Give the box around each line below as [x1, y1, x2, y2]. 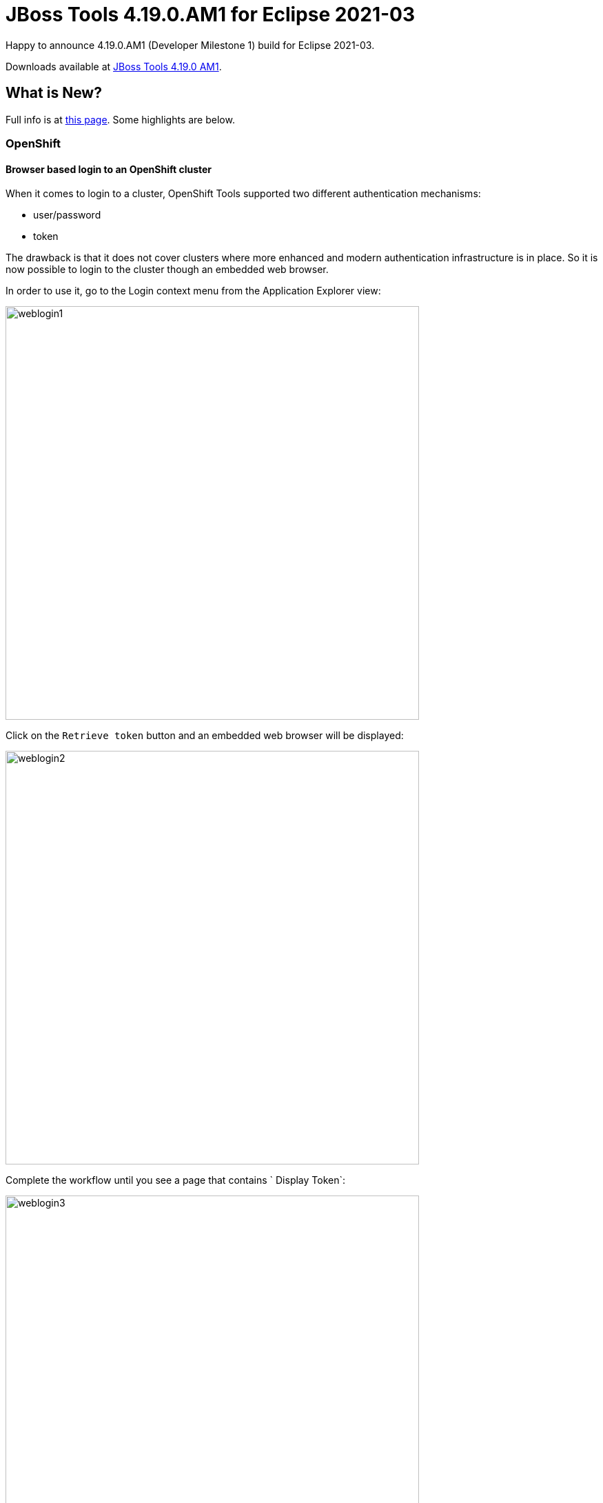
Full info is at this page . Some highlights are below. [6, 113, 235, 125]
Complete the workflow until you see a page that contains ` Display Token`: [6, 1174, 346, 1187]
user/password [33, 209, 101, 221]
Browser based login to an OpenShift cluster [6, 163, 212, 175]
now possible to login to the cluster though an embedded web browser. [6, 263, 329, 276]
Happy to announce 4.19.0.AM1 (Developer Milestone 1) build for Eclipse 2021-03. [6, 39, 375, 51]
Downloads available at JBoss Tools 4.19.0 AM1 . [6, 60, 222, 72]
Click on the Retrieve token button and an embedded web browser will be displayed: [6, 729, 404, 742]
